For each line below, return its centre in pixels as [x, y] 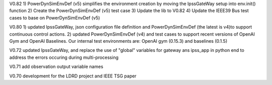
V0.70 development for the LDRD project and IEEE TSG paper [73, 76]
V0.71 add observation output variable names [56, 67]
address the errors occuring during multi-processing [64, 57]
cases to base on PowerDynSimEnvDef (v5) [55, 18]
